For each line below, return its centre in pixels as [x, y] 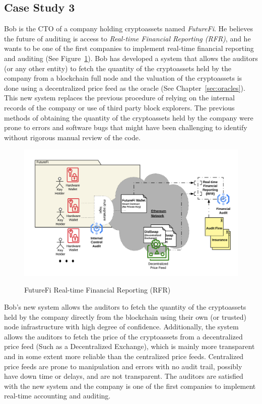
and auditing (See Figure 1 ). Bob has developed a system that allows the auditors [131, 58]
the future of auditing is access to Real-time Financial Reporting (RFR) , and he [127, 38]
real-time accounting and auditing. [57, 396]
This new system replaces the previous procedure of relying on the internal [119, 98]
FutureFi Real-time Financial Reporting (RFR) [97, 290]
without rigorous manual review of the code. [72, 137]
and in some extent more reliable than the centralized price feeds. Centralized [124, 356]
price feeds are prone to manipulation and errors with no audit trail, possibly [123, 366]
